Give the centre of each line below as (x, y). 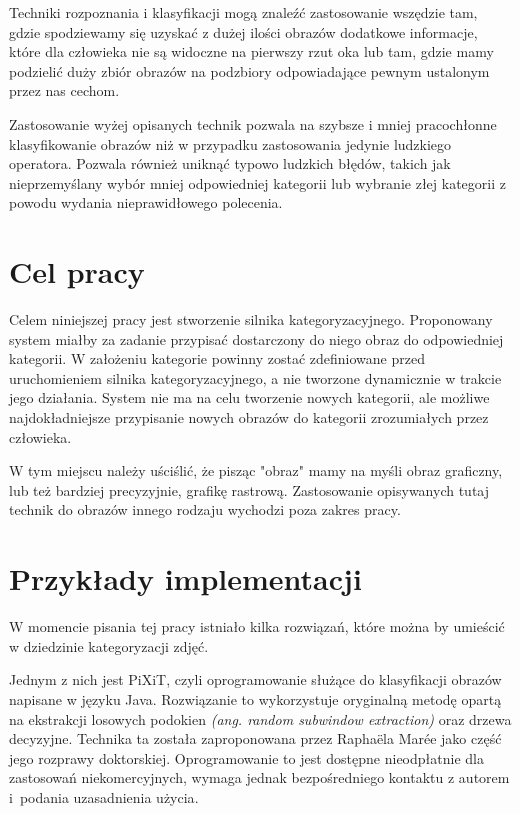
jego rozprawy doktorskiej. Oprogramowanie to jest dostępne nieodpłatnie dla (246, 757)
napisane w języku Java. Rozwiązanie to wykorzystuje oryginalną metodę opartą (255, 698)
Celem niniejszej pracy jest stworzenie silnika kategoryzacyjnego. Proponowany (251, 319)
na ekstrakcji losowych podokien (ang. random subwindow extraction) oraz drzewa (260, 718)
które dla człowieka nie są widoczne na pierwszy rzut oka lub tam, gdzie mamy (251, 51)
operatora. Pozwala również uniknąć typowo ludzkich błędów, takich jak (230, 163)
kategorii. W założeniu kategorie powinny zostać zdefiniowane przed (217, 358)
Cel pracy (77, 271)
